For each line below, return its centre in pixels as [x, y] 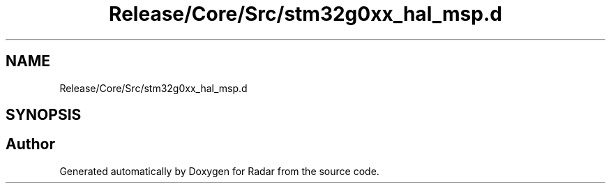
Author [30, 144]
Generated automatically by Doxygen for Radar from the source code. [219, 171]
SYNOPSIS [44, 115]
